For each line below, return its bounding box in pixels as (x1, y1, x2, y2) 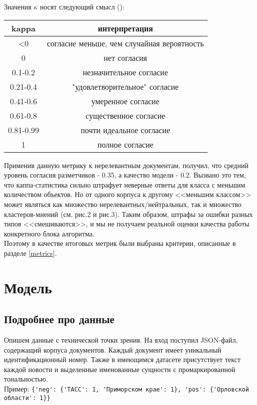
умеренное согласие (91, 95, 160, 107)
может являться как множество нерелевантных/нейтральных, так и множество (4, 199, 242, 209)
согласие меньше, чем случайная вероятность (47, 37, 204, 49)
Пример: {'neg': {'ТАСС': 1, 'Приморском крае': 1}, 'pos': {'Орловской (4, 384, 249, 394)
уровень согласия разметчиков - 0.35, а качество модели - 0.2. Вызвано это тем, (4, 170, 246, 180)
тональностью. (4, 374, 48, 384)
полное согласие (97, 138, 153, 150)
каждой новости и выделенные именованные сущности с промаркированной (4, 364, 236, 374)
